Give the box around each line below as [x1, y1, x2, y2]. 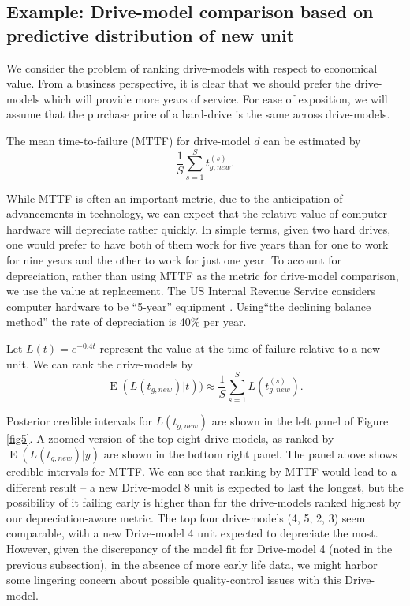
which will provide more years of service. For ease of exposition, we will [43, 90, 388, 107]
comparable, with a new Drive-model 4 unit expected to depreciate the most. [6, 525, 378, 541]
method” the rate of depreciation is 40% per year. [6, 313, 247, 330]
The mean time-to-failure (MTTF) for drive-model [6, 132, 251, 148]
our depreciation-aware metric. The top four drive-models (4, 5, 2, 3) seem [6, 509, 366, 526]
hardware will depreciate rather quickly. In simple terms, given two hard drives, [6, 220, 391, 237]
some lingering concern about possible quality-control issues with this [6, 571, 341, 588]
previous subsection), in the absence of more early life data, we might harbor [6, 555, 378, 572]
